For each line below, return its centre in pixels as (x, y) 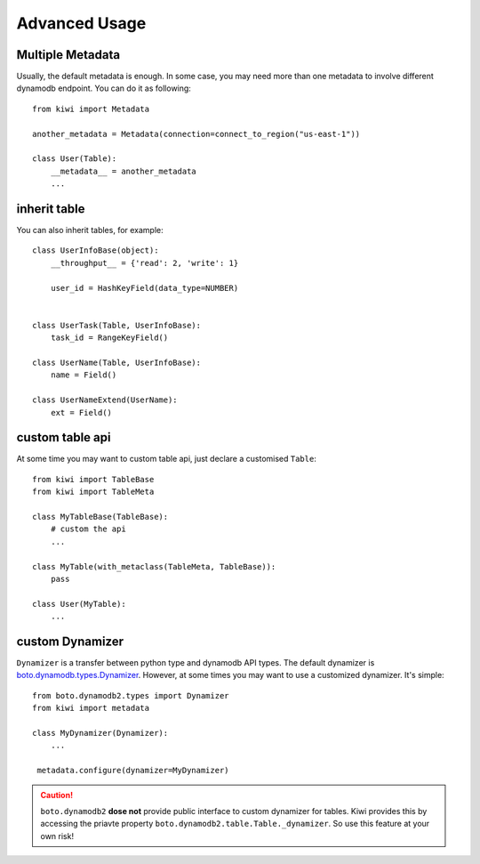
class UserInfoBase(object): (96, 250)
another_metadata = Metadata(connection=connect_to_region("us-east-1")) (196, 134)
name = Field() (84, 375)
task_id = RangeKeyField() (109, 338)
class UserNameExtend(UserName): (105, 400)
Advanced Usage (81, 23)
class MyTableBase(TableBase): (100, 517)
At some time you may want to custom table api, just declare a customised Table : (167, 459)
